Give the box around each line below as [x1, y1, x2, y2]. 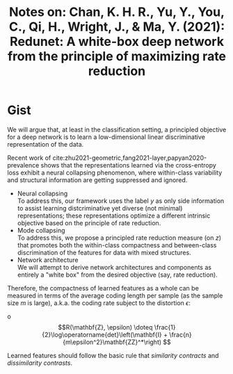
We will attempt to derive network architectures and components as [17, 263, 212, 271]
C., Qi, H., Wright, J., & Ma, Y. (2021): [8, 19, 225, 35]
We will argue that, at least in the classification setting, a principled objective [7, 125, 227, 133]
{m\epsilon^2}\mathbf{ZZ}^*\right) [62, 338, 162, 346]
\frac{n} [169, 330, 193, 339]
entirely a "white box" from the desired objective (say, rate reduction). [17, 270, 218, 279]
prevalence [7, 161, 40, 169]
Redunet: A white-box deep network [9, 34, 225, 49]
